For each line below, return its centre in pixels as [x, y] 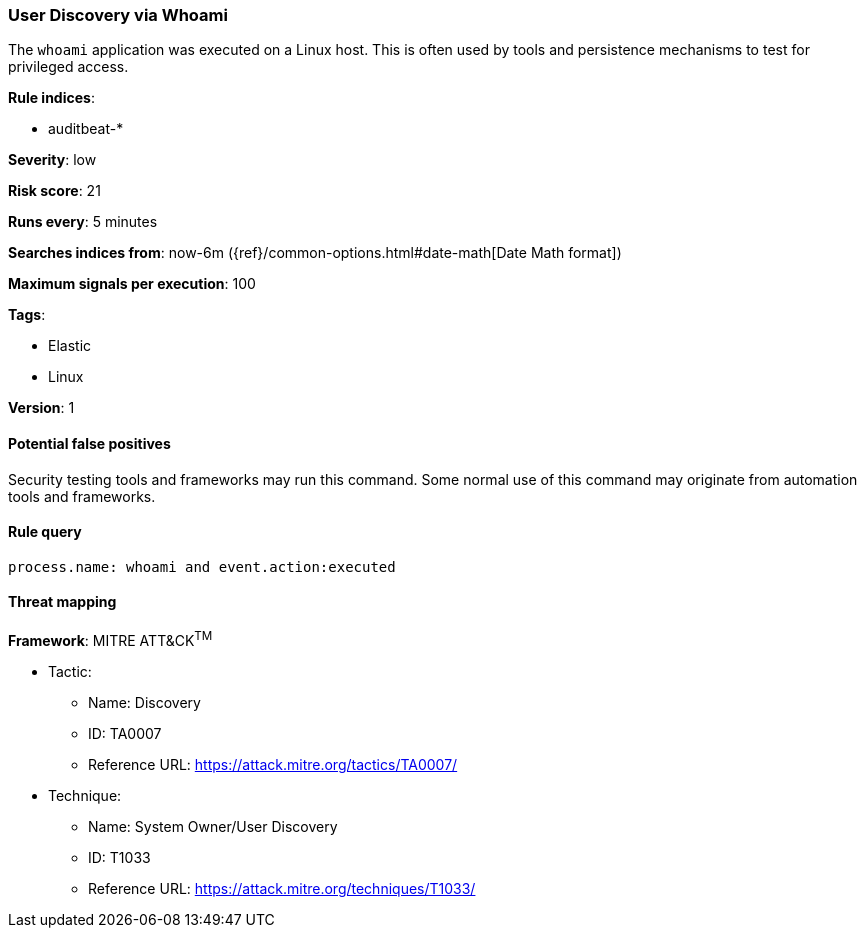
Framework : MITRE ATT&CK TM [110, 639]
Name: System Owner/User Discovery [213, 826]
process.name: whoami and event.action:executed [202, 566]
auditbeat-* [86, 129]
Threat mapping [62, 602]
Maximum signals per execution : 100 [132, 284]
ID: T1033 [119, 857]
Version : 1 [41, 408]
